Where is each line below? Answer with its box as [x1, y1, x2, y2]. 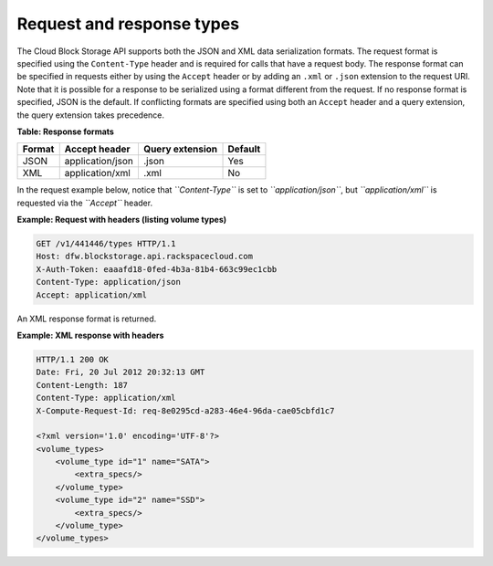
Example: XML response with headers [16, 330, 164, 341]
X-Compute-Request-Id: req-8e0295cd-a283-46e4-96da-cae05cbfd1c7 [36, 405, 335, 415]
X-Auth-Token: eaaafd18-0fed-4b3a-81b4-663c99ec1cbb [36, 264, 278, 274]
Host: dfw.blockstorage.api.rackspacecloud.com [36, 251, 253, 262]
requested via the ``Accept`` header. [16, 197, 153, 208]
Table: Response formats [16, 126, 114, 137]
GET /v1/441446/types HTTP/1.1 [36, 238, 177, 249]
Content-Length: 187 [36, 380, 128, 390]
